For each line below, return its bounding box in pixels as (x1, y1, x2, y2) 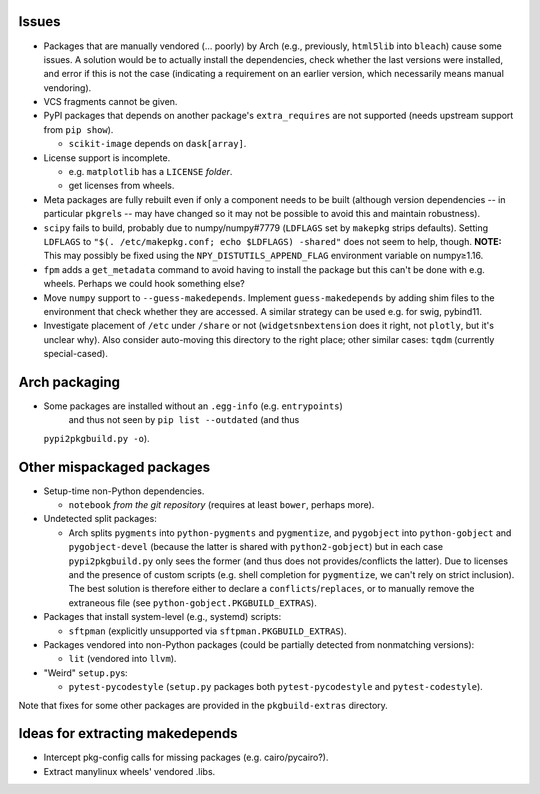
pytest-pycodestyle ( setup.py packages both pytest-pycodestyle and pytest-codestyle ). (68, 681, 484, 693)
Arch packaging (18, 373, 120, 390)
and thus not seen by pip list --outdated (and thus (68, 414, 300, 426)
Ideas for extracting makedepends (18, 725, 238, 742)
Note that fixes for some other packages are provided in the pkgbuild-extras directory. (18, 699, 389, 711)
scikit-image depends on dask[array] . (68, 138, 247, 150)
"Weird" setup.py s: (43, 666, 129, 679)
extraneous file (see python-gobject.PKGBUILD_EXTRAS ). (68, 596, 317, 609)
